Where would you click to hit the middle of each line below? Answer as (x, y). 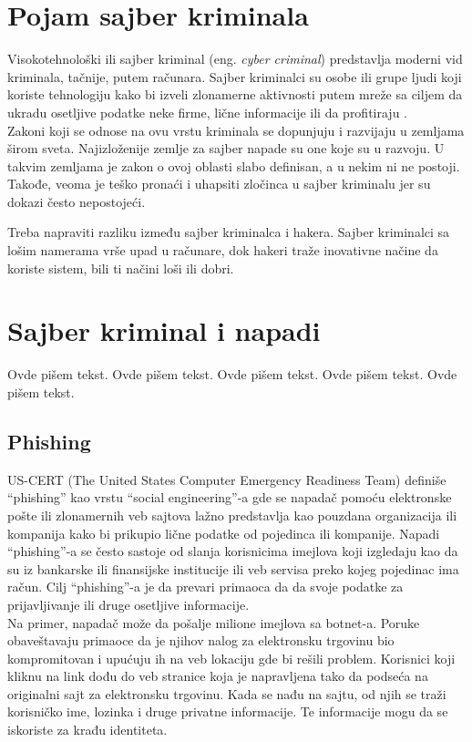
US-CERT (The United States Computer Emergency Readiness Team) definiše (227, 479)
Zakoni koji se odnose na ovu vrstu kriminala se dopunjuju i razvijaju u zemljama (236, 130)
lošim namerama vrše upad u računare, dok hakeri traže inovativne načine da (223, 250)
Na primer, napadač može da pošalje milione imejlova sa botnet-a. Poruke (214, 622)
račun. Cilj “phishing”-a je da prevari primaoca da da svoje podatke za (205, 587)
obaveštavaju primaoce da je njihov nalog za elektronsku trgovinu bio (201, 640)
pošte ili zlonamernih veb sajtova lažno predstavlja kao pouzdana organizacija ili (232, 515)
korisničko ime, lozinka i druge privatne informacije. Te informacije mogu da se (228, 711)
